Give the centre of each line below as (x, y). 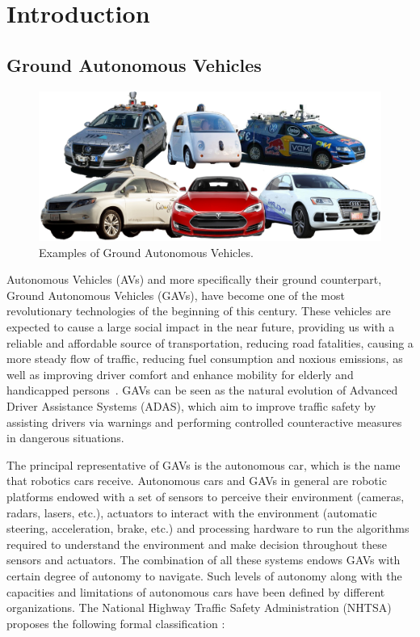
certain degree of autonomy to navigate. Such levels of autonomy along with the (204, 575)
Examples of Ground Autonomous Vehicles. (146, 252)
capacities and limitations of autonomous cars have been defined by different (196, 591)
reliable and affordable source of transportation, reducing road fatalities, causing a (210, 342)
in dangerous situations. (65, 438)
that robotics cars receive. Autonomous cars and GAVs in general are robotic (197, 481)
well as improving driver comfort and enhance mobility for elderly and (180, 374)
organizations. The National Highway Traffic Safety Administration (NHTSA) (199, 607)
